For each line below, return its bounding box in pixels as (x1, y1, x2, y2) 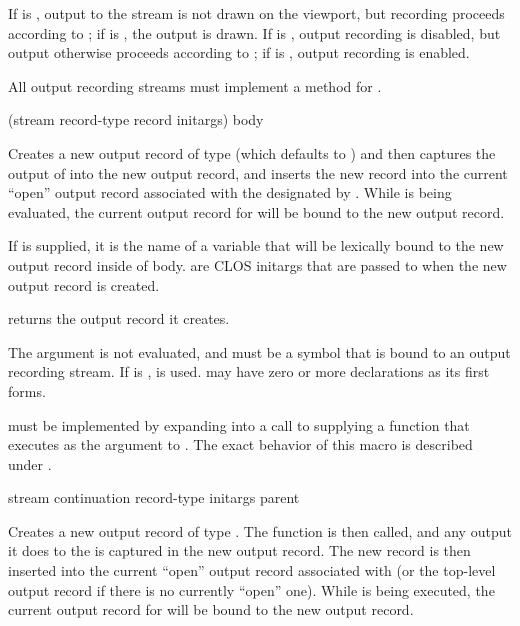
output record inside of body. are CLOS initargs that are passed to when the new (8, 254, 507, 275)
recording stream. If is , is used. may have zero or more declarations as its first (8, 361, 490, 382)
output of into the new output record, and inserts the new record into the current (8, 162, 508, 183)
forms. (8, 380, 46, 401)
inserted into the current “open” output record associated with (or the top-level (8, 560, 496, 581)
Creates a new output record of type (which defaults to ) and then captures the (8, 142, 496, 163)
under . (8, 453, 52, 474)
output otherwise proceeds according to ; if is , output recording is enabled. (8, 42, 470, 63)
